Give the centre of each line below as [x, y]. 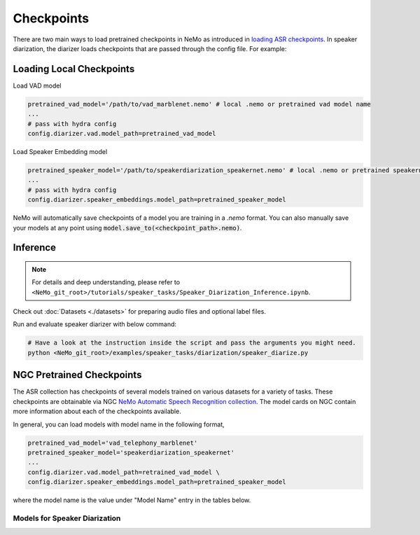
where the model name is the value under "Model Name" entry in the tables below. [132, 500]
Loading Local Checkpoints [74, 69]
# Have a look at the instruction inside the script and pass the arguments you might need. [192, 343]
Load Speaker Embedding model [60, 151]
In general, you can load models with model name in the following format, [119, 424]
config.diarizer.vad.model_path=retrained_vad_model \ [124, 472]
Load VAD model [37, 85]
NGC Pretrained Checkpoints [77, 375]
